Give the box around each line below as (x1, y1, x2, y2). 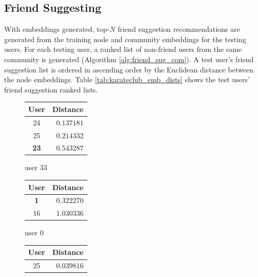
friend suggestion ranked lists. (4, 84, 98, 95)
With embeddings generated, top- (4, 24, 110, 34)
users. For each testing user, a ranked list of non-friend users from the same (4, 44, 242, 54)
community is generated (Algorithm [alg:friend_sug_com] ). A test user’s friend (4, 53, 254, 64)
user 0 (25, 227, 44, 238)
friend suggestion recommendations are (117, 24, 240, 34)
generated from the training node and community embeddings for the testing (4, 33, 246, 44)
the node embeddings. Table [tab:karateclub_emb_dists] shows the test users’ (4, 74, 250, 85)
